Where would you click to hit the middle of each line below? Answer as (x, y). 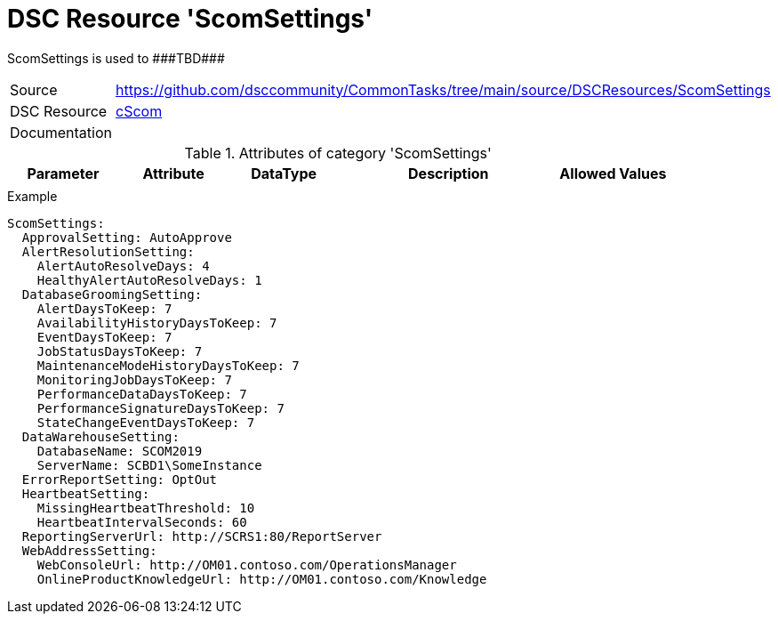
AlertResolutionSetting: (108, 251)
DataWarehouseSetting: (100, 436)
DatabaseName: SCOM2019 (120, 451)
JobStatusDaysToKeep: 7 (120, 351)
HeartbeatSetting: (86, 493)
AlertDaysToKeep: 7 (104, 308)
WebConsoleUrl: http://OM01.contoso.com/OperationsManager (247, 565)
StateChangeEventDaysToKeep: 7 (146, 422)
